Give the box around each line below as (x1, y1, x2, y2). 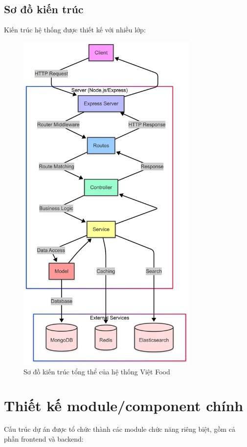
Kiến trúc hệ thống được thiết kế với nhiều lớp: (4, 25, 146, 35)
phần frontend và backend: (4, 433, 84, 444)
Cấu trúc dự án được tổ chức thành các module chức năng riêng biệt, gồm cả (4, 424, 235, 434)
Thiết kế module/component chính (4, 395, 244, 416)
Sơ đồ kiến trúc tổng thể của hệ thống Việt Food (23, 367, 170, 377)
